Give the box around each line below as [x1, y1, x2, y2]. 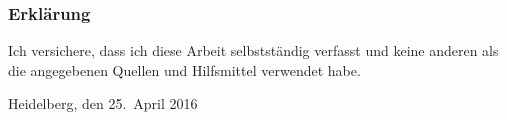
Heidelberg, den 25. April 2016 [8, 93, 198, 114]
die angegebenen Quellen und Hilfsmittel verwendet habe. [8, 59, 361, 80]
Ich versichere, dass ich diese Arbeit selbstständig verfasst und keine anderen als [8, 40, 499, 61]
